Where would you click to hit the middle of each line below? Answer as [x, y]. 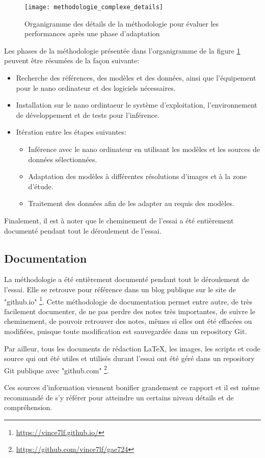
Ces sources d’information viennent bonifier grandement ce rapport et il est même [132, 387]
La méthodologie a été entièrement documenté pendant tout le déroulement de [127, 279]
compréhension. [28, 407]
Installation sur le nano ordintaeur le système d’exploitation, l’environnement [137, 105]
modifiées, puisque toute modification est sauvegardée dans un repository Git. [126, 331]
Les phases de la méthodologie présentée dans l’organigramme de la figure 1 [122, 50]
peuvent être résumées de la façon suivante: [72, 60]
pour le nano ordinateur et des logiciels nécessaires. [96, 87]
